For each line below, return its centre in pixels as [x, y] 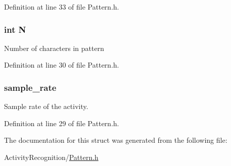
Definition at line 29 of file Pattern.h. [62, 123]
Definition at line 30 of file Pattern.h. [62, 65]
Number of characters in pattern [54, 48]
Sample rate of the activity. [46, 106]
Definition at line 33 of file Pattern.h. [62, 7]
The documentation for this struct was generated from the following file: [116, 140]
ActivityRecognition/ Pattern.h [51, 157]
